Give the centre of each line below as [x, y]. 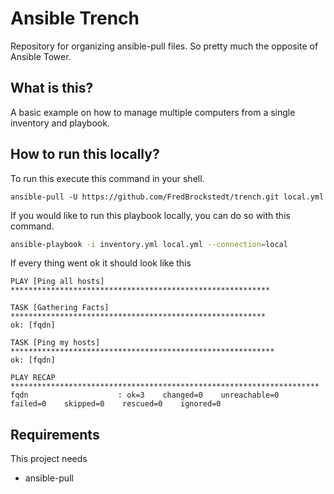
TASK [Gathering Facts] [60, 308]
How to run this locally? [85, 154]
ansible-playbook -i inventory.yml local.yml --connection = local [149, 244]
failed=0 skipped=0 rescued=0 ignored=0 [116, 404]
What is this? [52, 88]
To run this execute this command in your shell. [107, 178]
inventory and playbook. [60, 123]
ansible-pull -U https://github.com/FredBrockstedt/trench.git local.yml [167, 197]
